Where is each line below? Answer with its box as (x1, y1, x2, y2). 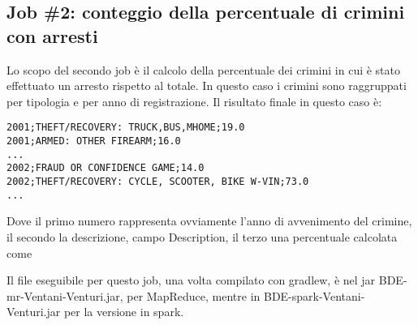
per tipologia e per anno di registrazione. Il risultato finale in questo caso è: (6, 92, 382, 109)
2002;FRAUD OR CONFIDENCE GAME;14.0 (6, 162, 205, 174)
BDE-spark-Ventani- (263, 287, 365, 304)
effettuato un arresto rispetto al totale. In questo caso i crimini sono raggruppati (6, 77, 407, 94)
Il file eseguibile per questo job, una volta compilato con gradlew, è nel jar (6, 272, 376, 289)
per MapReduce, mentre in (127, 287, 261, 304)
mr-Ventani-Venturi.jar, (6, 287, 123, 304)
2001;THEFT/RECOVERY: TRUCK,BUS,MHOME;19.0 (6, 122, 245, 134)
